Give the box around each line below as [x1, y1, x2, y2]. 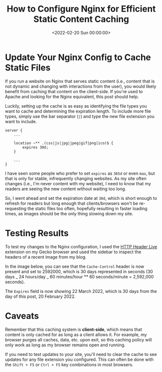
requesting [5, 205, 27, 211]
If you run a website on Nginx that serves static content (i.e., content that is [5, 78, 155, 84]
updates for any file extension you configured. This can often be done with [5, 356, 154, 362]
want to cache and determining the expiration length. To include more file [5, 108, 151, 114]
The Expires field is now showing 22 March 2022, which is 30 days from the [5, 288, 157, 294]
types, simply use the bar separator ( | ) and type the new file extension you [5, 113, 155, 119]
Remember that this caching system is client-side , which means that [5, 326, 142, 332]
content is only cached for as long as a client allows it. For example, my [5, 331, 147, 338]
